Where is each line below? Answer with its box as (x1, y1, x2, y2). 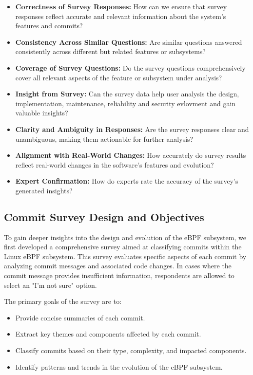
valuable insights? (15, 108, 68, 118)
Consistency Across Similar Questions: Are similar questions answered (15, 37, 242, 47)
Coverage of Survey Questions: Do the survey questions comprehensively (15, 62, 246, 73)
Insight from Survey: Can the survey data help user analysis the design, (15, 89, 239, 99)
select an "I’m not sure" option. (4, 280, 97, 290)
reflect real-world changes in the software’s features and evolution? (15, 159, 214, 169)
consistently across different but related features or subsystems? (15, 46, 206, 56)
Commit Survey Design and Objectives (4, 209, 204, 224)
